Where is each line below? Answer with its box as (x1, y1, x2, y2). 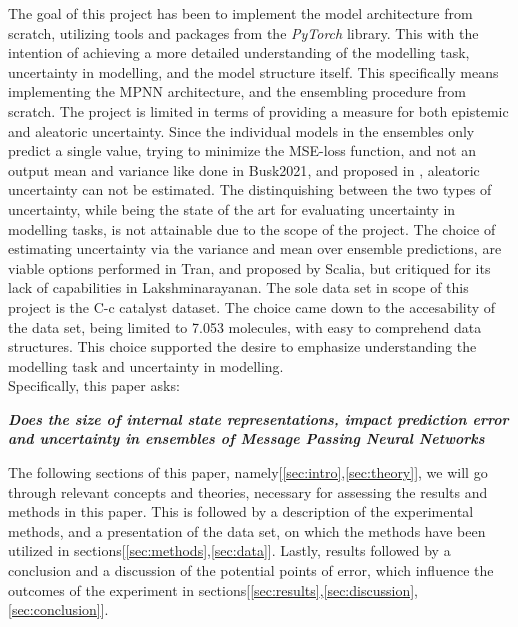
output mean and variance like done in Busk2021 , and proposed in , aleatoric (8, 159, 480, 180)
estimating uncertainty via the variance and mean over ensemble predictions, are (8, 238, 502, 259)
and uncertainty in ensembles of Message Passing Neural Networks (8, 428, 485, 449)
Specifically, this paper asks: (8, 375, 180, 396)
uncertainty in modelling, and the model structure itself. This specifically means (8, 61, 499, 82)
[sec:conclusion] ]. (8, 599, 109, 620)
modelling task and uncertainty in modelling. (8, 355, 284, 376)
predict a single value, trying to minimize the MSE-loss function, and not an (8, 140, 476, 161)
